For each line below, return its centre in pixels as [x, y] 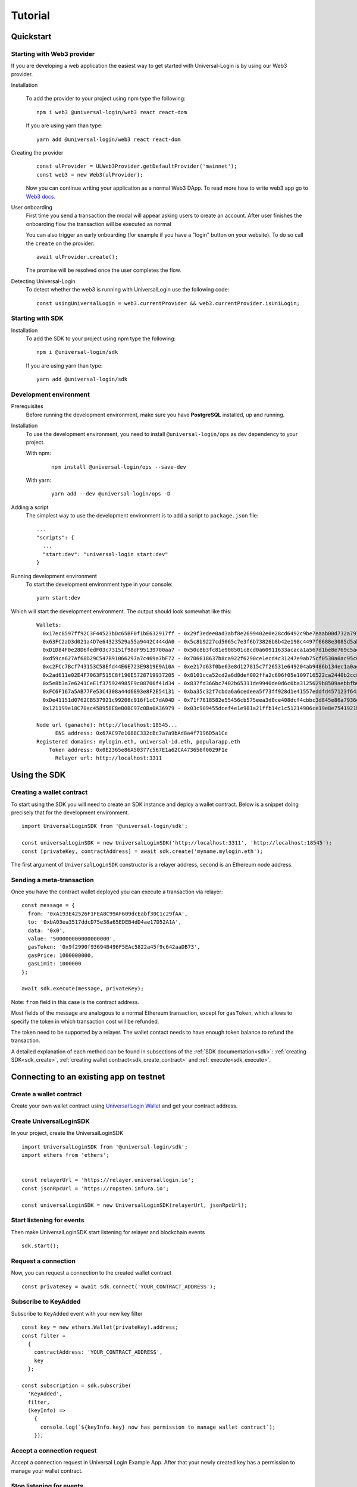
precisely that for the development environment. [70, 812]
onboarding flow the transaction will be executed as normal [99, 224]
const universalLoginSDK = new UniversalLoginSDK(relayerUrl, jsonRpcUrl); [134, 1205]
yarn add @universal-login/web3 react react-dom [109, 139]
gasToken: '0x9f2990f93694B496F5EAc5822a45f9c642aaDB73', [114, 947]
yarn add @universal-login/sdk [82, 379]
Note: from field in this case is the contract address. [75, 1002]
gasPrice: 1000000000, [61, 955]
